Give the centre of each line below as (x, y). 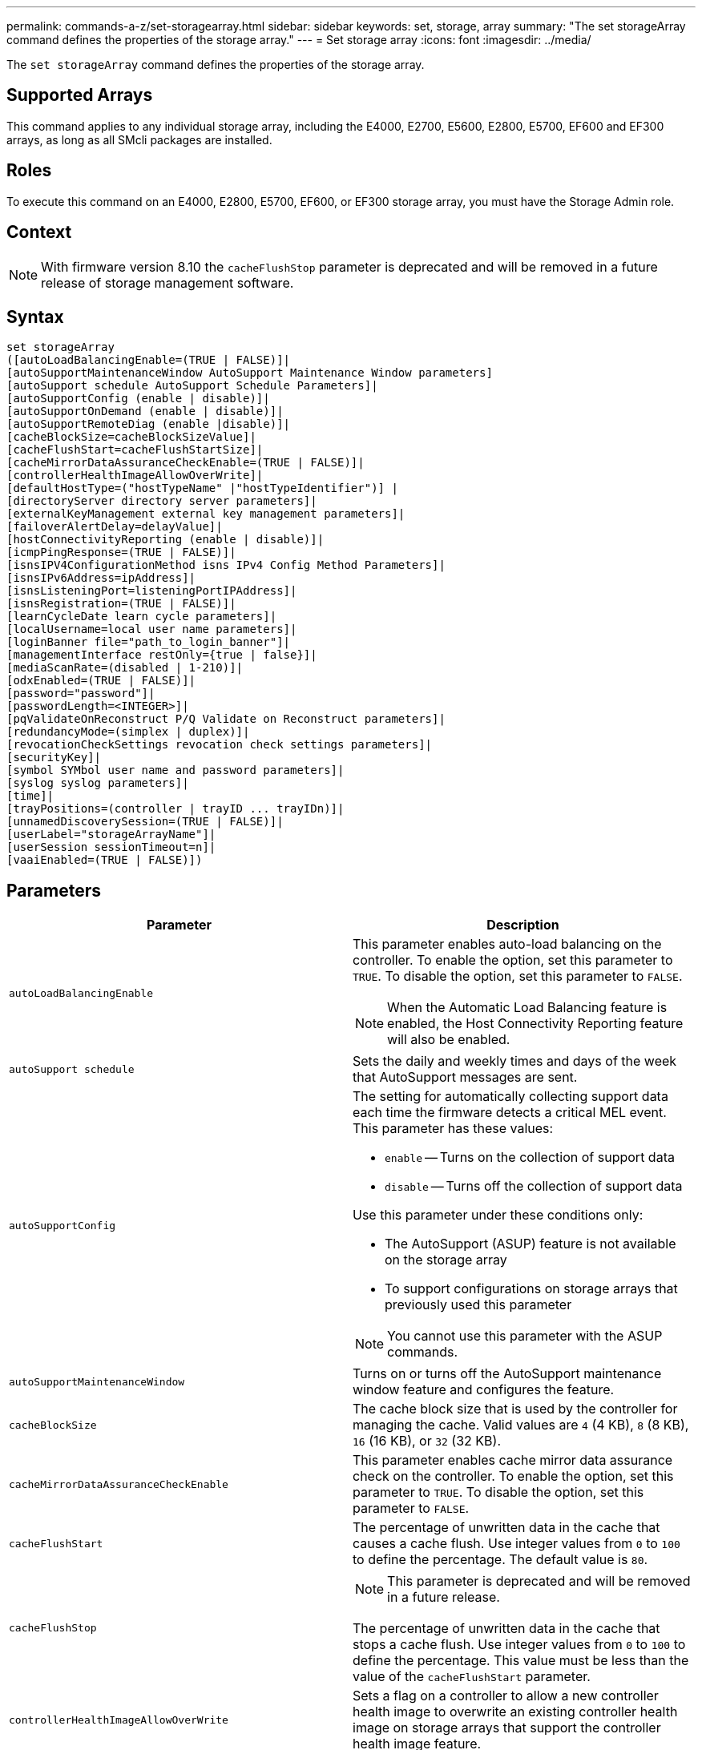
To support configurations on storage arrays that (531, 1289)
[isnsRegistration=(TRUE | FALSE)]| (121, 604)
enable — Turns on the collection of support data (530, 1157)
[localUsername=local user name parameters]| (152, 629)
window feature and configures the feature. (484, 1390)
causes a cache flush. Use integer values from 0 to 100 (516, 1544)
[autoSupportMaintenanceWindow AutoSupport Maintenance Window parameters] (250, 373)
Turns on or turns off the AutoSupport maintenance (507, 1374)
